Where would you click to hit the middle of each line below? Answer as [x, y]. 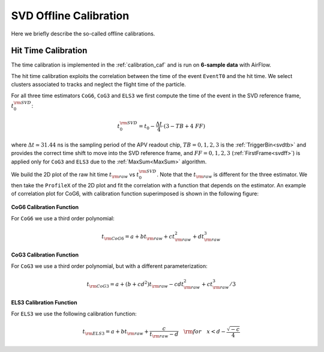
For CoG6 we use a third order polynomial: [63, 218]
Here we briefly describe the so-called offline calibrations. [83, 34]
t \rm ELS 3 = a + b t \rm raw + [116, 332]
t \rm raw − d [164, 335]
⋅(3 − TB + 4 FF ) [184, 126]
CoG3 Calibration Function [45, 255]
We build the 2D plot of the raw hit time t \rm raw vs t [75, 175]
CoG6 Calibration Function [45, 207]
